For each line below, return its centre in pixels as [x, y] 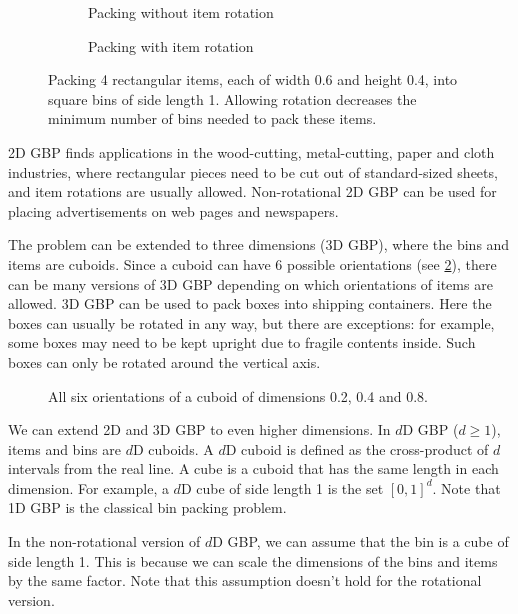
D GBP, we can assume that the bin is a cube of [360, 541]
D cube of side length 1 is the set [282, 487]
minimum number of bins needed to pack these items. [212, 118]
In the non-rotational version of [104, 541]
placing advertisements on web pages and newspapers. [173, 210]
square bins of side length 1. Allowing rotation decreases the [232, 98]
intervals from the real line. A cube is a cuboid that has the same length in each [253, 468]
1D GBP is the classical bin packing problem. [147, 507]
